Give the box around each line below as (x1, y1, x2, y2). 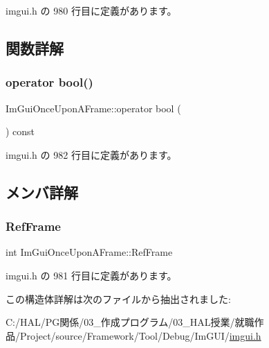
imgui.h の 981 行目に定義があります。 (6, 268, 177, 282)
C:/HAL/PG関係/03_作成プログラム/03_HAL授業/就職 (6, 315, 254, 329)
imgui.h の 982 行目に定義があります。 (6, 147, 177, 162)
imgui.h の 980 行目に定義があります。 (6, 3, 177, 17)
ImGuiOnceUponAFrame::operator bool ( (6, 101, 181, 115)
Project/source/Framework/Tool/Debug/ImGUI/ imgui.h (19, 328, 261, 342)
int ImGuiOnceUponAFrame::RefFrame (6, 245, 173, 259)
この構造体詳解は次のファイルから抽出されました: (6, 291, 231, 306)
